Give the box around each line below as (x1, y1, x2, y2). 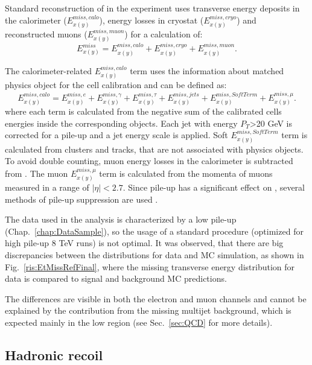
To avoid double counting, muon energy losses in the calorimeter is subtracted (5, 154, 293, 167)
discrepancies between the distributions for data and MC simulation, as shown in (5, 248, 304, 261)
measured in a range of (5, 180, 89, 193)
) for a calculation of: (124, 28, 203, 40)
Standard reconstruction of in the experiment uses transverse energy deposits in (5, 2, 300, 14)
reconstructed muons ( (5, 28, 88, 40)
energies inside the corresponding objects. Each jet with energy (5, 116, 238, 129)
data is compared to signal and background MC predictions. (5, 272, 227, 285)
